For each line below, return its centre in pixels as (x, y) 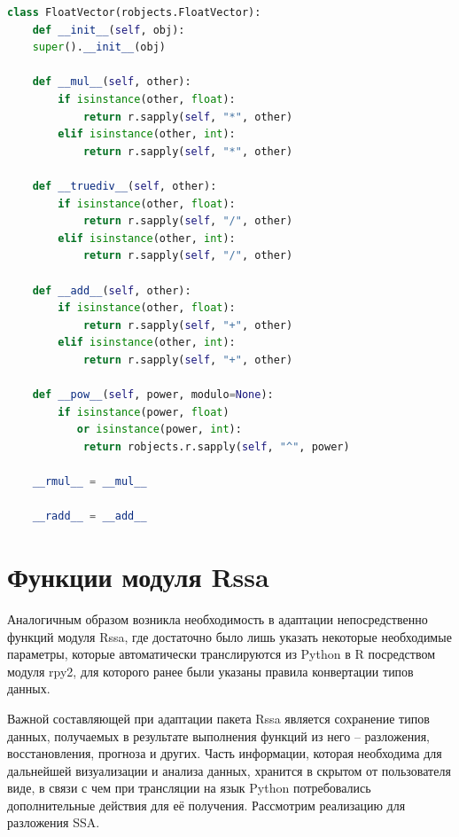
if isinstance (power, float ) (144, 412)
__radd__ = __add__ (89, 516)
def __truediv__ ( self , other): (124, 186)
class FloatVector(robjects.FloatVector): (134, 12)
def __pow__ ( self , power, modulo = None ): (153, 395)
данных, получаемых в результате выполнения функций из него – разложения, (218, 735)
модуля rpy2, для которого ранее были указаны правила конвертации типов (210, 671)
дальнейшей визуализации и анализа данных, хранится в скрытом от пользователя (229, 770)
